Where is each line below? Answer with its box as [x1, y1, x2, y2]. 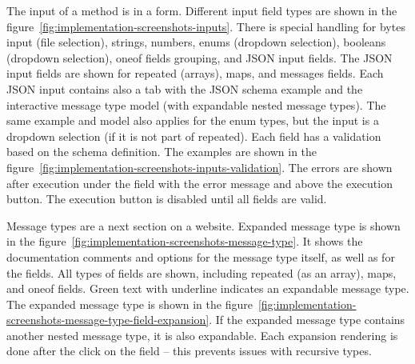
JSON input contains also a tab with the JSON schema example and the [6, 80, 363, 97]
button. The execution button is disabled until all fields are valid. [6, 190, 327, 207]
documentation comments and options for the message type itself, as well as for [6, 248, 395, 265]
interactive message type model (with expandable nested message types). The [6, 96, 386, 113]
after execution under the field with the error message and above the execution [6, 174, 393, 191]
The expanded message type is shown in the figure [6, 295, 253, 312]
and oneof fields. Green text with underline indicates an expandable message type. [6, 280, 409, 297]
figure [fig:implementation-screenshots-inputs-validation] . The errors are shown [6, 158, 393, 175]
